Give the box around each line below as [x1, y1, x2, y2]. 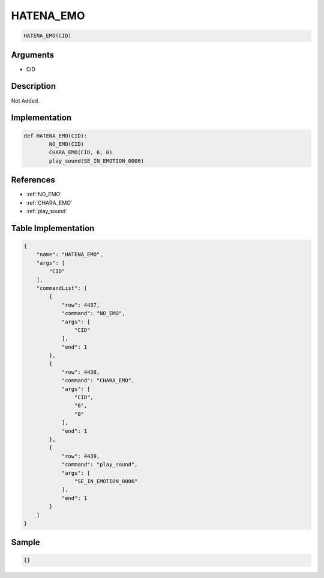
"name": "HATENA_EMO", [36, 251, 103, 258]
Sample [11, 537, 40, 547]
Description [11, 81, 56, 91]
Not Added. [11, 97, 40, 104]
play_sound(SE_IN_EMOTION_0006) [49, 157, 144, 164]
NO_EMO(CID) [49, 140, 84, 147]
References [11, 175, 55, 185]
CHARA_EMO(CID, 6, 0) [49, 149, 113, 156]
